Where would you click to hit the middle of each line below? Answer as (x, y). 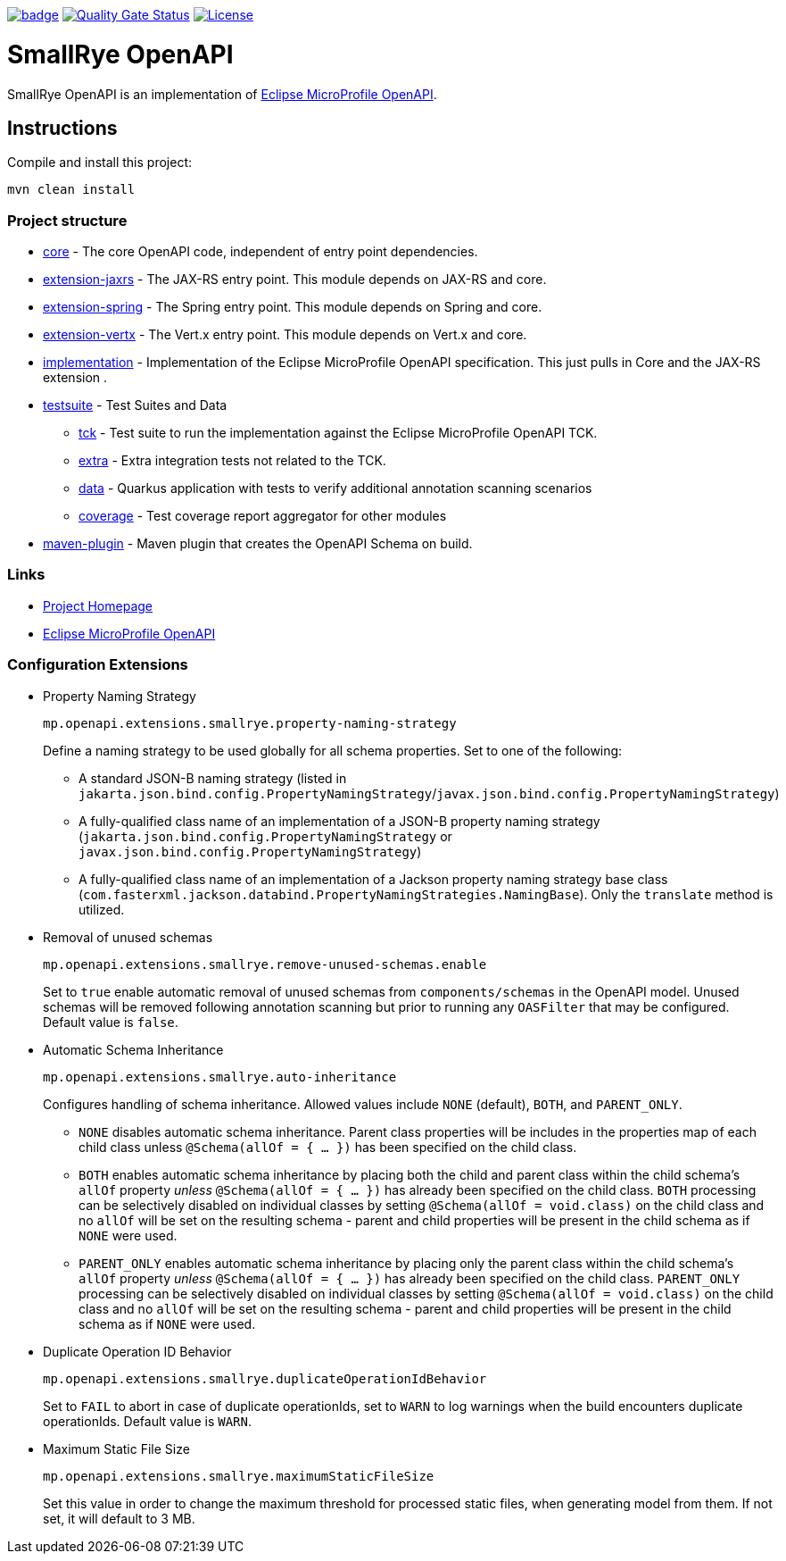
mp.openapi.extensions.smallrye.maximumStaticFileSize (239, 1476)
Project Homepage (98, 605)
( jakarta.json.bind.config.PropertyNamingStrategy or (265, 836)
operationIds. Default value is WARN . (147, 1421)
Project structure (67, 220)
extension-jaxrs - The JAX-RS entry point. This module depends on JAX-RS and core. (295, 280)
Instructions (62, 128)
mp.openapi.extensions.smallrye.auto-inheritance (220, 1077)
